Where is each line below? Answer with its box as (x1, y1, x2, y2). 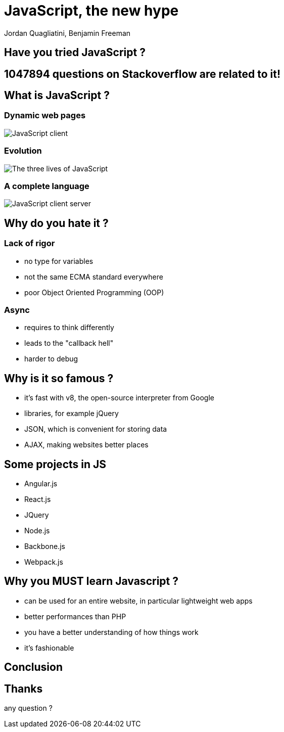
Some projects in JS (4, 457, 107, 471)
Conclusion (4, 661, 63, 674)
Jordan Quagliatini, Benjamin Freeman (4, 28, 131, 37)
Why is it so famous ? (4, 372, 114, 385)
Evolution (4, 146, 42, 156)
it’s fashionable (24, 643, 74, 652)
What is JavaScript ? (4, 89, 110, 102)
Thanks (4, 682, 43, 695)
